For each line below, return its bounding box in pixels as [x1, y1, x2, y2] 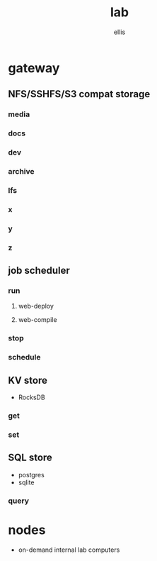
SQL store [8, 452, 52, 464]
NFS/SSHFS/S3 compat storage [8, 88, 151, 100]
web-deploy [18, 302, 54, 311]
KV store [8, 374, 48, 387]
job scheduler [8, 265, 70, 277]
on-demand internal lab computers [18, 545, 120, 554]
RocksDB [18, 393, 45, 401]
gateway [8, 60, 60, 76]
